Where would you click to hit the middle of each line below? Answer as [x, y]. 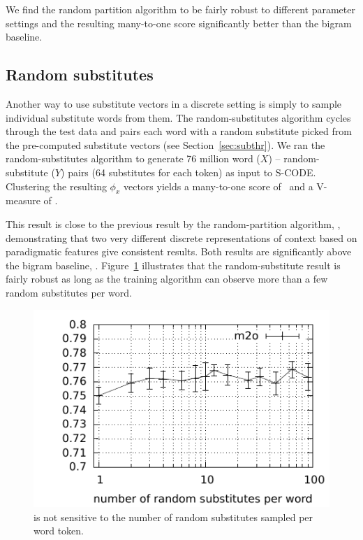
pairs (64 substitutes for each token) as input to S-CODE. [192, 172]
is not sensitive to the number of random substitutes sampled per [173, 517]
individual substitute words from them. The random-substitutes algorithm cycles [178, 117]
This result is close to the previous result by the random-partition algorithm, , [173, 223]
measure [23, 200]
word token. [59, 531]
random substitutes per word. [69, 292]
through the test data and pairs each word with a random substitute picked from [179, 131]
